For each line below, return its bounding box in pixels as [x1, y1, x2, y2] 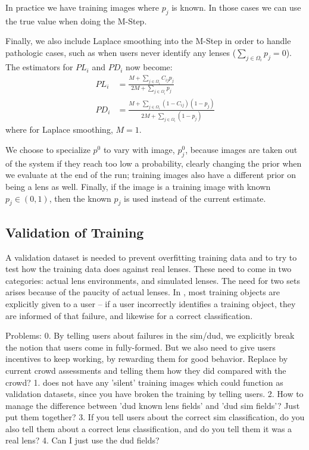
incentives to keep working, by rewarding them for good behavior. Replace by [5, 352, 288, 365]
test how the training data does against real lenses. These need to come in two [5, 262, 292, 275]
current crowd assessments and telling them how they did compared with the [5, 364, 286, 376]
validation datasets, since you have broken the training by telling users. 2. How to [5, 387, 304, 400]
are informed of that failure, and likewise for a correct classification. [5, 309, 253, 321]
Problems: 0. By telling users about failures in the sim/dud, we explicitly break [5, 329, 295, 342]
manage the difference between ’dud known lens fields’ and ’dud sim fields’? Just [5, 399, 300, 411]
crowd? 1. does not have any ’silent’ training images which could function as [5, 376, 283, 388]
